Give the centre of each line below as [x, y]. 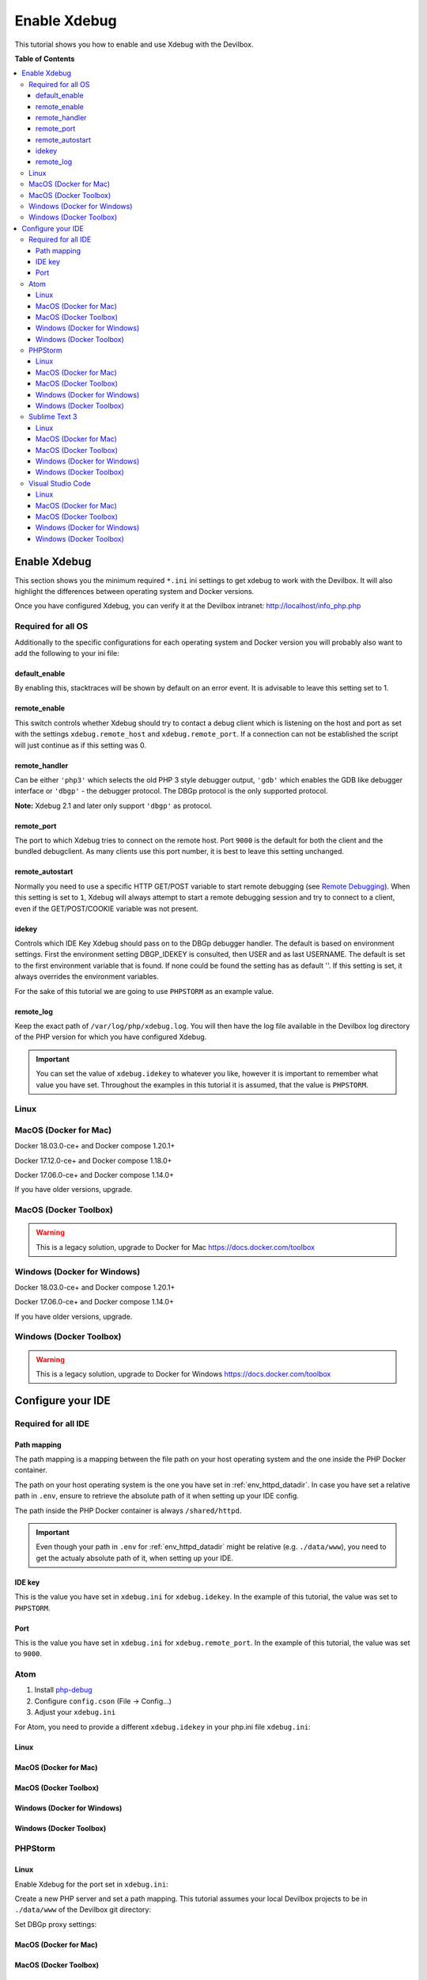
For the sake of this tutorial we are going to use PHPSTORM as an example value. [144, 991]
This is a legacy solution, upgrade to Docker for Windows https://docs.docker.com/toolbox [183, 1374]
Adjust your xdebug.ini [75, 1712]
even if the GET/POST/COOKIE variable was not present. [107, 908]
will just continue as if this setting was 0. [80, 745]
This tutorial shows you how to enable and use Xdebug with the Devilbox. [134, 44]
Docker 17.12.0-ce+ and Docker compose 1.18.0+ [93, 1160]
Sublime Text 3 [53, 417]
